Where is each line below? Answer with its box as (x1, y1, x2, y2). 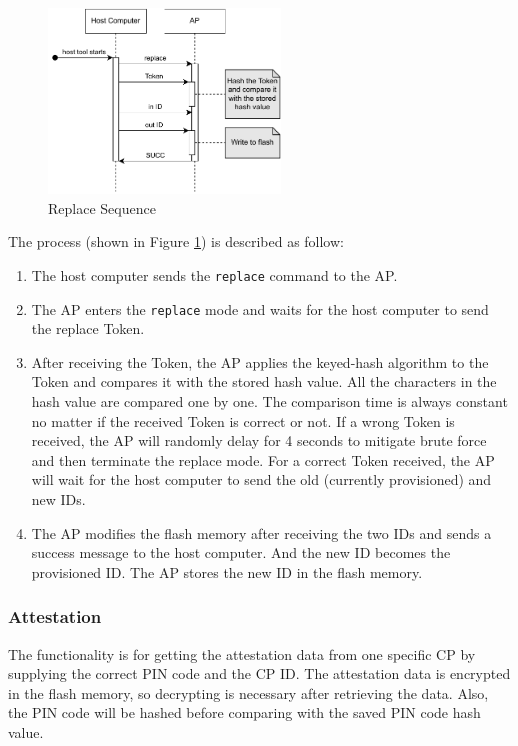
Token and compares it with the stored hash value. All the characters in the (31, 371, 497, 392)
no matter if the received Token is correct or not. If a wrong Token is (31, 410, 455, 431)
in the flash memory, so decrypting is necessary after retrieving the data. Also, (8, 682, 489, 703)
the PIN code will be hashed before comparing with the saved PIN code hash (8, 702, 481, 723)
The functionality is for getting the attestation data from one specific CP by (8, 643, 476, 664)
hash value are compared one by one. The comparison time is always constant (31, 391, 508, 412)
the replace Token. (31, 318, 145, 339)
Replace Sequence (48, 197, 156, 218)
